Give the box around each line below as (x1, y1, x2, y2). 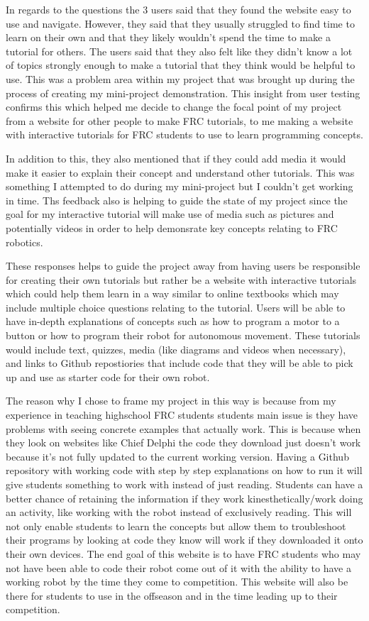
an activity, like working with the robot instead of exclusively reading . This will (6, 505, 352, 520)
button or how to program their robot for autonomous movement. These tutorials (6, 328, 360, 343)
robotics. (6, 234, 43, 249)
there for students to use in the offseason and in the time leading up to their (6, 588, 338, 603)
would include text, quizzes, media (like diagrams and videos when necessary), (6, 341, 346, 356)
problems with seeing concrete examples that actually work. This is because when (6, 421, 361, 436)
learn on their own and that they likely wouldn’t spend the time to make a (6, 30, 331, 45)
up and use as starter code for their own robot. (6, 369, 210, 384)
